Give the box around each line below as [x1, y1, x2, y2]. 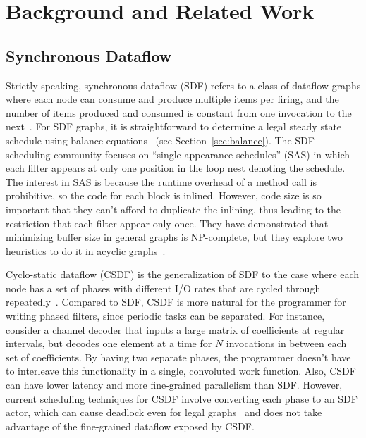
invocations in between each [226, 336, 347, 351]
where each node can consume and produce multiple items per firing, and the [6, 92, 339, 106]
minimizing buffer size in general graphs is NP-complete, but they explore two [6, 230, 343, 244]
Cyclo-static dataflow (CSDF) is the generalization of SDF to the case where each [6, 267, 360, 282]
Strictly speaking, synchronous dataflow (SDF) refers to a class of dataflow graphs [6, 77, 361, 92]
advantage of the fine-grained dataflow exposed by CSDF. [6, 418, 255, 433]
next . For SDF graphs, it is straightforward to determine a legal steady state [6, 119, 342, 134]
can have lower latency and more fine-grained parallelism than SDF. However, [6, 377, 343, 392]
